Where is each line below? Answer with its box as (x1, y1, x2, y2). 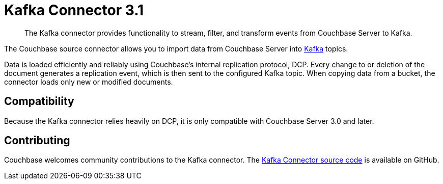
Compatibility (4, 95, 74, 108)
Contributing (4, 134, 70, 147)
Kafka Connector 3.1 (4, 2, 144, 19)
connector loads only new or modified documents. (4, 77, 173, 86)
